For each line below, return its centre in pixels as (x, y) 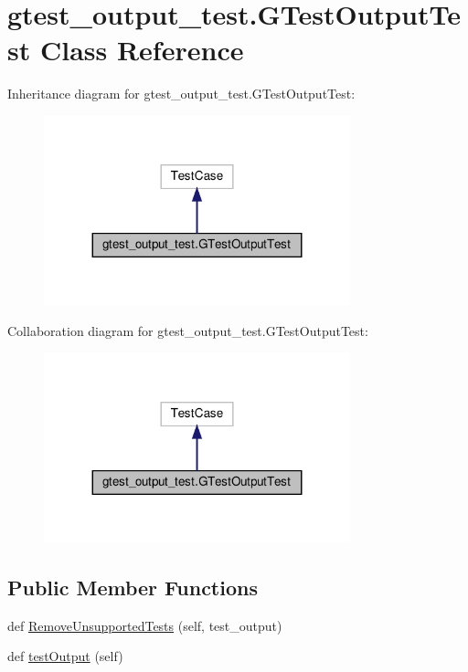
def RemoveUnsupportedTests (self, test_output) (145, 625)
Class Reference (142, 50)
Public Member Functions (133, 587)
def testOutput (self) (65, 656)
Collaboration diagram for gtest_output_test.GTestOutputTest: (188, 331)
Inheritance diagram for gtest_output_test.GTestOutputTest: (181, 94)
